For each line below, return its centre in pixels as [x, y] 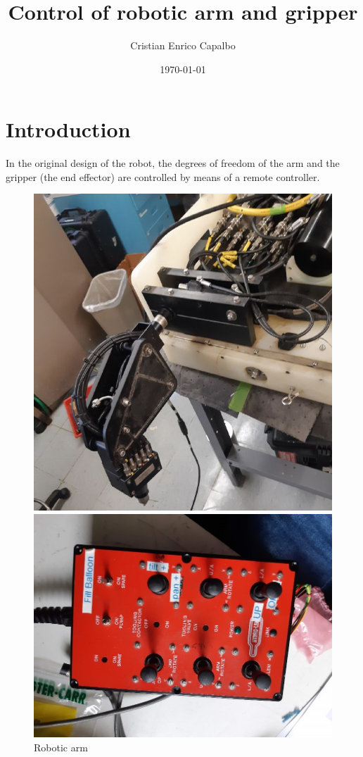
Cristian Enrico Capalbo [183, 45]
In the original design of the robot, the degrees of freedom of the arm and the [173, 163]
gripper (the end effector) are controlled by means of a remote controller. [163, 176]
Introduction [68, 129]
